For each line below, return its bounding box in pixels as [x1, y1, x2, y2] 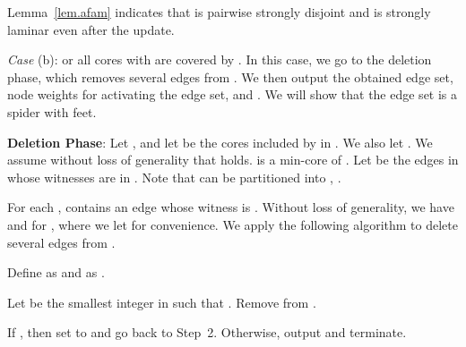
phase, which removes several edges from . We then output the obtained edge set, [7, 67, 453, 86]
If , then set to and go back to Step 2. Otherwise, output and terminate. [7, 323, 407, 342]
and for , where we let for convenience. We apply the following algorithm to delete [7, 215, 458, 233]
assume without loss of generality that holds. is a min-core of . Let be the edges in [7, 150, 459, 169]
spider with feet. [7, 102, 97, 121]
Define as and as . [7, 263, 105, 282]
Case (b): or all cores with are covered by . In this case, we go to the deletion [7, 50, 432, 69]
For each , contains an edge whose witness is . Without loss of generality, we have [7, 198, 454, 216]
